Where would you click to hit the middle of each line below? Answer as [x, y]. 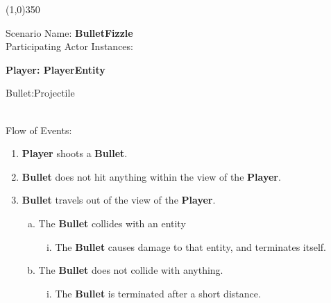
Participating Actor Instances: [69, 46]
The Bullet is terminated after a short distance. [158, 293]
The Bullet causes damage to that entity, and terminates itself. [190, 246]
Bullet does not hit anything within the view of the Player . [151, 176]
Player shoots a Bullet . [75, 153]
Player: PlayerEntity [56, 69]
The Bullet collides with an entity [112, 223]
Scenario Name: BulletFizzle [69, 32]
